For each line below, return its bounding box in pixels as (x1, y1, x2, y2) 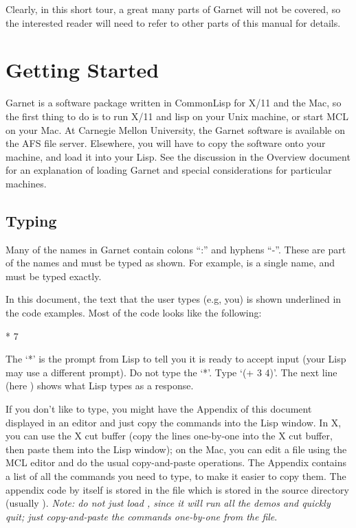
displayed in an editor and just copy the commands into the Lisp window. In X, (5, 415, 342, 429)
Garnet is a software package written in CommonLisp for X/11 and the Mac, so (5, 95, 342, 110)
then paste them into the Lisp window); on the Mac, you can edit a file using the (5, 441, 347, 456)
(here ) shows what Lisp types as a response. (5, 378, 194, 393)
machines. (5, 176, 47, 190)
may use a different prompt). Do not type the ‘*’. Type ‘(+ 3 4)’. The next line (5, 365, 337, 379)
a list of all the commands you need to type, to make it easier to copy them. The (5, 468, 346, 483)
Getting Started (5, 56, 159, 84)
